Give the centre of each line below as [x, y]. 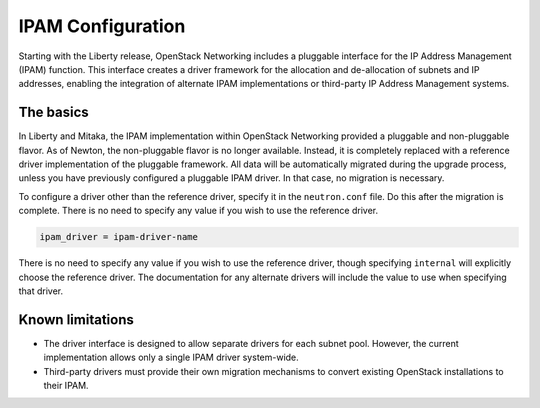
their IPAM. [66, 386]
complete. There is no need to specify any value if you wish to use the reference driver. [198, 211]
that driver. [41, 291]
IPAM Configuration [102, 26]
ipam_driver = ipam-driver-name [119, 237]
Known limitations [76, 319]
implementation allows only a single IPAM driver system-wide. [171, 357]
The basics [53, 112]
